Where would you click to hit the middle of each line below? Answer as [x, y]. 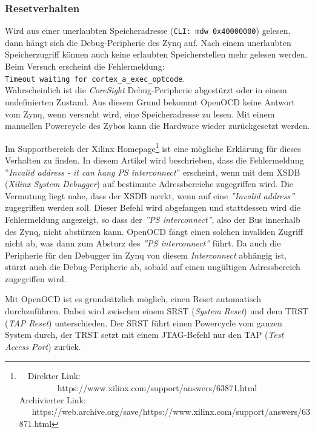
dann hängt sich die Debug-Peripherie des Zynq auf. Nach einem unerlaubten [148, 42]
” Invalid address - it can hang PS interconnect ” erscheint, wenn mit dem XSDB [153, 172]
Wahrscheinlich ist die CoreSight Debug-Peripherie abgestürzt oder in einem [146, 90]
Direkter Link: [54, 376]
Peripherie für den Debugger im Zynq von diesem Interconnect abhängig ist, [146, 255]
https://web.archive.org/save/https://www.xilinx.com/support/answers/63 [171, 412]
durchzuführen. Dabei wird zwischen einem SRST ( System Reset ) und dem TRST [157, 311]
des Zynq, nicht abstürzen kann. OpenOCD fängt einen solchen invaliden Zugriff [154, 231]
